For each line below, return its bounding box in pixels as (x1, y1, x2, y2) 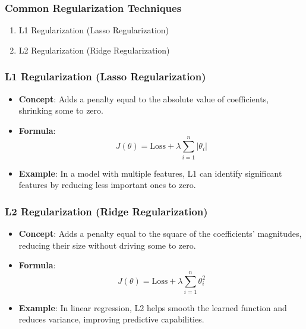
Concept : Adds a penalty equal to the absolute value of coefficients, (18, 92, 269, 105)
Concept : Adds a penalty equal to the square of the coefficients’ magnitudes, (18, 227, 302, 239)
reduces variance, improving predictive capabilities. (18, 313, 204, 325)
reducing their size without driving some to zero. (18, 239, 196, 251)
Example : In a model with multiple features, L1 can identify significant (18, 167, 282, 179)
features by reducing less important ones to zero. (18, 178, 196, 191)
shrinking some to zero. (18, 104, 103, 117)
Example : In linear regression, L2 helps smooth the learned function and (18, 301, 287, 314)
